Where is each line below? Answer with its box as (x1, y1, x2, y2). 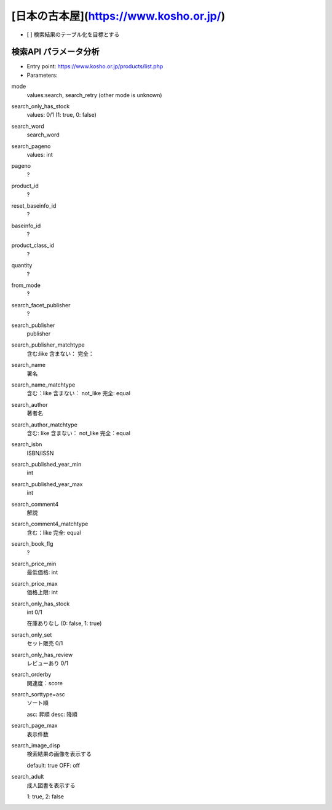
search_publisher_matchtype (11, 341, 85, 348)
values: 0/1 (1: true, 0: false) (26, 111, 97, 119)
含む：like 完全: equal (26, 529, 81, 536)
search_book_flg (11, 540, 53, 548)
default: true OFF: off (26, 761, 80, 769)
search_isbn (11, 441, 42, 448)
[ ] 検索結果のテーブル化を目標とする (26, 31, 120, 38)
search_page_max (11, 722, 58, 729)
